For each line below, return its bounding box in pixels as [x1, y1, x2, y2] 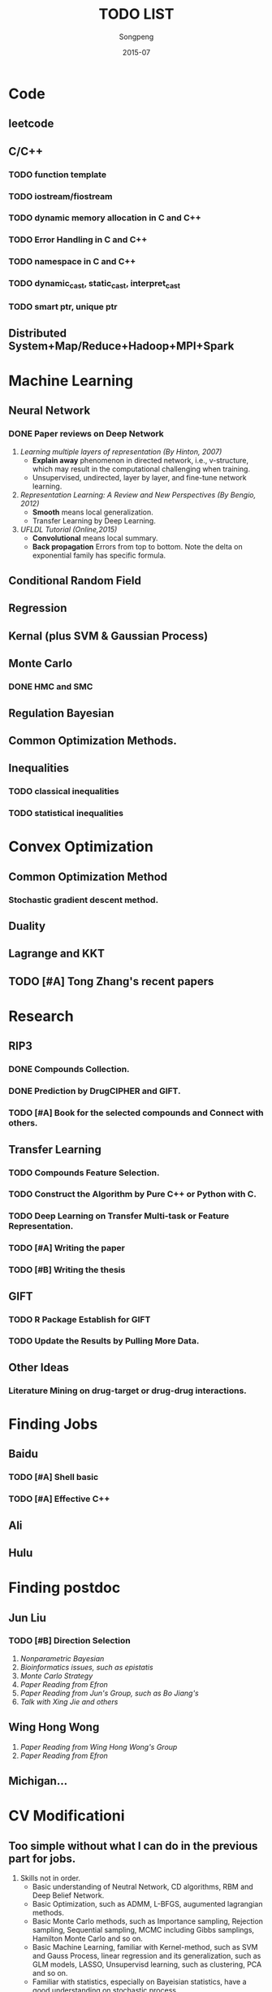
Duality [8, 919, 46, 933]
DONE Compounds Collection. [8, 1064, 130, 1075]
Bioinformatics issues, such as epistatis [19, 1662, 153, 1672]
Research [8, 1007, 75, 1026]
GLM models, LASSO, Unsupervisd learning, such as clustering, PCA [32, 1959, 262, 1969]
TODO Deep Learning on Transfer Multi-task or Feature [8, 1210, 230, 1222]
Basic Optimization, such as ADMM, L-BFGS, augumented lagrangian [32, 1899, 263, 1909]
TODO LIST [98, 5, 175, 24]
